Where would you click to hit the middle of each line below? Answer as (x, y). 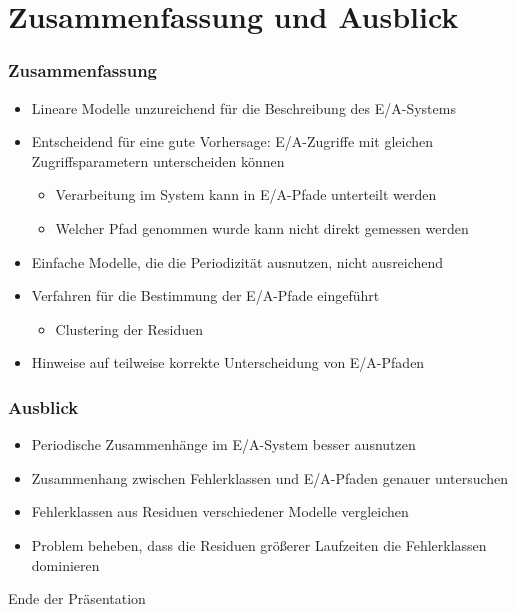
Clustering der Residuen (129, 328)
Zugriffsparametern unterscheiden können (158, 160)
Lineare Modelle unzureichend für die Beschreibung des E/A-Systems (243, 107)
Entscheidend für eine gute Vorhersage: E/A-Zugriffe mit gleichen (232, 141)
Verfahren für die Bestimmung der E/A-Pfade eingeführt (205, 295)
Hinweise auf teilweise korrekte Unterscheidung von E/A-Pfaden (228, 362)
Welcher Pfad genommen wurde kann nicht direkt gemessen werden (262, 227)
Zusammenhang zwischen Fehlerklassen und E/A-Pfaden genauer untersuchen (270, 477)
